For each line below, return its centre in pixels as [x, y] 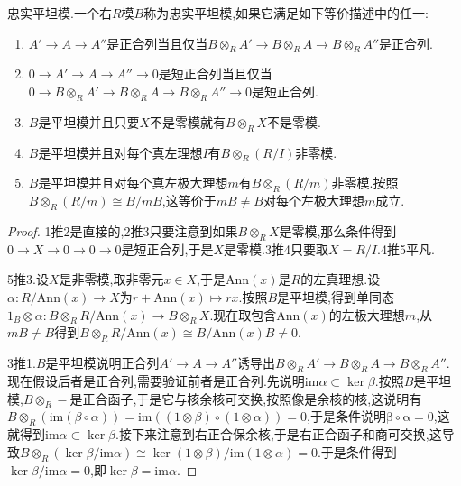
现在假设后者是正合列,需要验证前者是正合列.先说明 [156, 380]
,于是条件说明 [346, 416]
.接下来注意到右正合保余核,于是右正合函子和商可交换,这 [279, 434]
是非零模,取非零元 [111, 279]
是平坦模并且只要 [89, 121]
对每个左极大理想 [314, 201]
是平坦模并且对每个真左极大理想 [133, 183]
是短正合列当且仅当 [215, 73]
